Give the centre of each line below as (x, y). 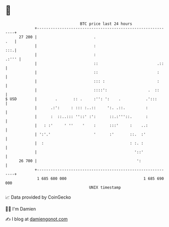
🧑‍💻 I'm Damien (21, 209)
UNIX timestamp (105, 187)
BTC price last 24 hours (106, 24)
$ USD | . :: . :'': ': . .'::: (81, 99)
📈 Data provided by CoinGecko (38, 197)
